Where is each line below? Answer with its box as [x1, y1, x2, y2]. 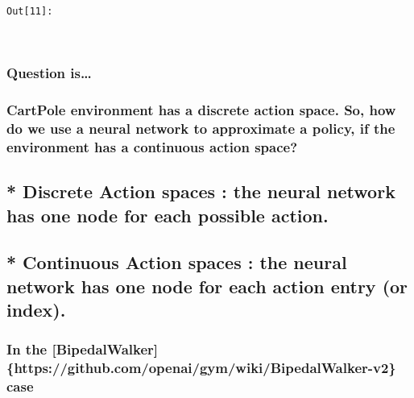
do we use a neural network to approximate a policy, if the [6, 118, 395, 138]
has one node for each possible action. [6, 202, 329, 227]
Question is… [6, 63, 92, 83]
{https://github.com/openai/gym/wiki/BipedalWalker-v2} [6, 358, 396, 378]
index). [6, 297, 66, 322]
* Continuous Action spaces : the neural [6, 250, 347, 275]
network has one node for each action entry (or [6, 273, 408, 298]
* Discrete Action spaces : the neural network [6, 179, 395, 204]
